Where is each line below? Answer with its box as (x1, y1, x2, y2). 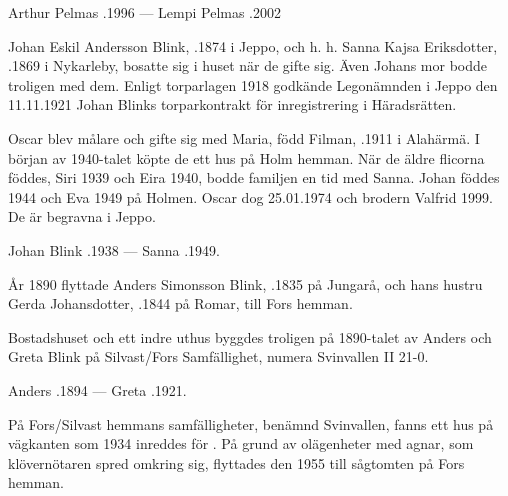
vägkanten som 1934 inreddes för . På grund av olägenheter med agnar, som (8, 433, 474, 454)
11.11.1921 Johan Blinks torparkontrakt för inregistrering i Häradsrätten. (8, 94, 457, 115)
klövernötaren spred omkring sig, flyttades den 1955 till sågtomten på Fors (8, 452, 465, 473)
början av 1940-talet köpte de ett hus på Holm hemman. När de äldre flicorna (8, 147, 485, 168)
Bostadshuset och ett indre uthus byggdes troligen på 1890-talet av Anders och (8, 326, 492, 347)
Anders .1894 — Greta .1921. (8, 379, 187, 400)
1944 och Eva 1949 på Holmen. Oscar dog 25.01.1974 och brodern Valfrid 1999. (8, 186, 493, 207)
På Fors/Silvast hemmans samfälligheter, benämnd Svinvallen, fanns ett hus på (8, 413, 494, 434)
